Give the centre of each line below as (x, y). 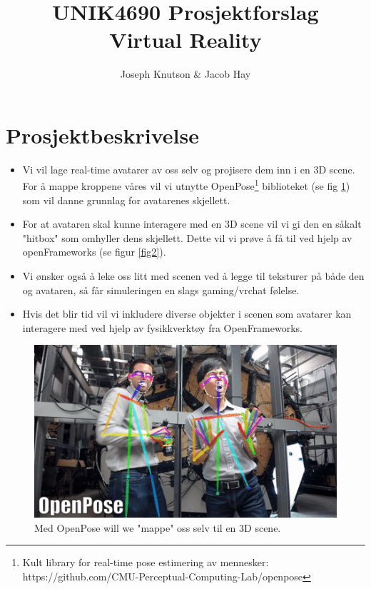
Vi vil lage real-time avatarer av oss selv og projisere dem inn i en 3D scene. (189, 169)
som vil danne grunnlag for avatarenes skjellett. (126, 200)
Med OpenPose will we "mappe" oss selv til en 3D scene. (158, 527)
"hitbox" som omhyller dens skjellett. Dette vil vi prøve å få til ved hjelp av (187, 237)
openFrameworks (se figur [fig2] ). (94, 252)
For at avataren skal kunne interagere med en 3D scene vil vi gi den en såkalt (192, 224)
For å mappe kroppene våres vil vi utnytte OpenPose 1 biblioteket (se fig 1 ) (186, 185)
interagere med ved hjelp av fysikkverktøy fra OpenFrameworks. (163, 327)
